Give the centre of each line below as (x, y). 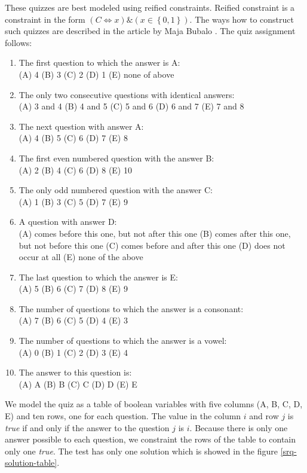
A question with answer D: (68, 222)
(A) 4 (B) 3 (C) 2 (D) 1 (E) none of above (96, 74)
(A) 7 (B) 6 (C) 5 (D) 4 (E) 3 (73, 320)
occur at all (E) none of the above (81, 257)
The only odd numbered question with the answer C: (116, 190)
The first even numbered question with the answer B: (116, 158)
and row (264, 416)
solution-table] (31, 463)
